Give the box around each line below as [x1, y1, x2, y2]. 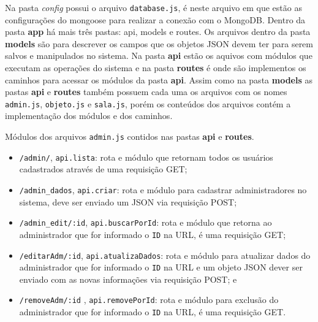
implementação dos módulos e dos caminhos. [5, 109, 173, 122]
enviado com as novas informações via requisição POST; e [19, 272, 237, 285]
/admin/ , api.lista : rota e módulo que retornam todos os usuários [19, 150, 273, 163]
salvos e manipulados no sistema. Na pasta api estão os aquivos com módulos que [5, 49, 312, 62]
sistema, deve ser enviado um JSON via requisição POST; [19, 195, 237, 208]
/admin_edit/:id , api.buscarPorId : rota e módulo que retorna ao [19, 216, 272, 229]
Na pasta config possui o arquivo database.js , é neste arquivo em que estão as [5, 1, 302, 13]
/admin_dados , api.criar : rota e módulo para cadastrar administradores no [19, 183, 307, 196]
